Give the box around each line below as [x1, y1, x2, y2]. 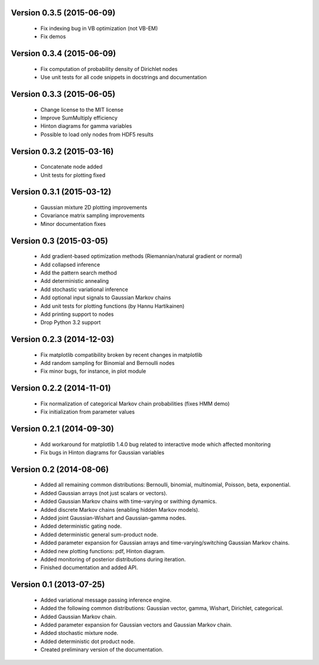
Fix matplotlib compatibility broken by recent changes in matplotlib [40, 351, 203, 358]
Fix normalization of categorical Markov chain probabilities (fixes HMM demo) [40, 400, 230, 407]
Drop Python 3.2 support [40, 319, 101, 326]
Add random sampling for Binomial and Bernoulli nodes [40, 360, 175, 367]
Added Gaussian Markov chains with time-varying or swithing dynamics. [40, 498, 217, 505]
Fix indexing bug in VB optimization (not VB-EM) [40, 25, 158, 32]
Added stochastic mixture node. [40, 630, 119, 637]
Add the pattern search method [40, 269, 118, 276]
